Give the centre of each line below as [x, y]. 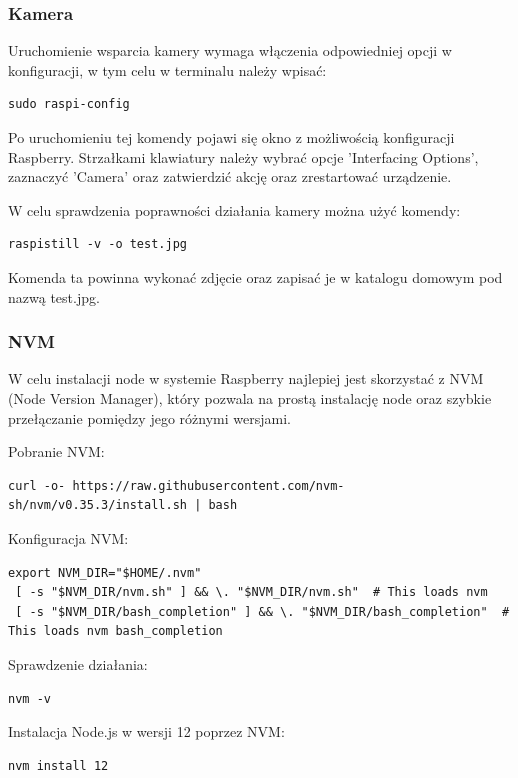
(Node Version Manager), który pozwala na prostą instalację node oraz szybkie [250, 397]
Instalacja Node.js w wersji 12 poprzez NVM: [146, 731]
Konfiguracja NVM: [68, 537]
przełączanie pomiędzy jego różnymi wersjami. [149, 417]
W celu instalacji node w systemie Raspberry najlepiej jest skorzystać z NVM [246, 378]
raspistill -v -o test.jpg [97, 244]
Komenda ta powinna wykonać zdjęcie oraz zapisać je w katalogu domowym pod [255, 276]
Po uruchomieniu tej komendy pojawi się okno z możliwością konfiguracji [231, 137]
